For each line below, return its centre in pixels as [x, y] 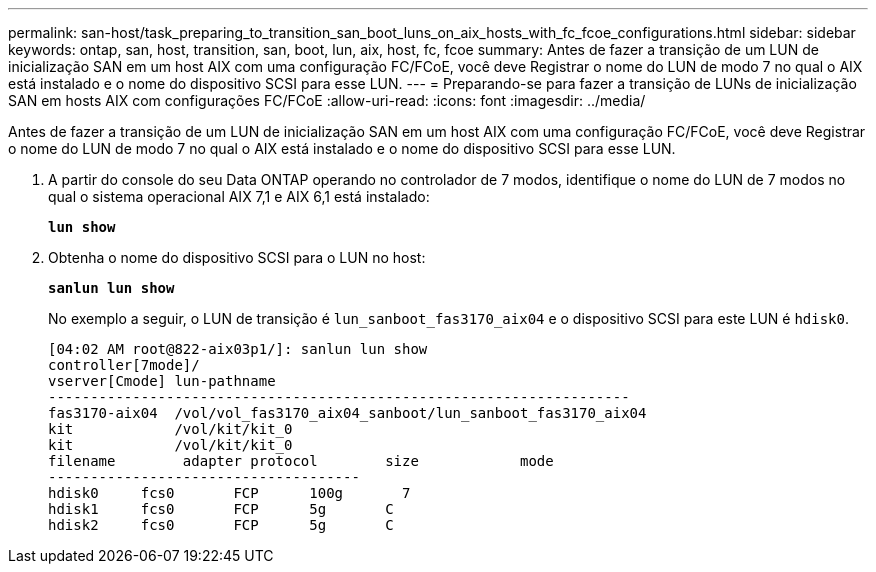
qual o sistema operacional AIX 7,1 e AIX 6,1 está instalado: [239, 196]
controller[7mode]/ [124, 365]
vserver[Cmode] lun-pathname [162, 381]
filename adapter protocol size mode [301, 461]
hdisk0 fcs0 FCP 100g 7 [229, 493]
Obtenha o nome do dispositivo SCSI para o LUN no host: [237, 257]
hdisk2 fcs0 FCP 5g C [221, 525]
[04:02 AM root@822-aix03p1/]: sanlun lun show [238, 349]
